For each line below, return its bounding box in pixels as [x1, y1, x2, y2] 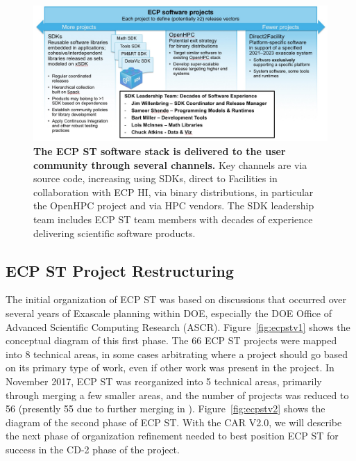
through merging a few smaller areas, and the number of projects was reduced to [6, 387, 349, 402]
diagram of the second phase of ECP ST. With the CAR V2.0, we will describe [6, 414, 342, 429]
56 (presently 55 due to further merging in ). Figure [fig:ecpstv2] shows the [6, 401, 325, 416]
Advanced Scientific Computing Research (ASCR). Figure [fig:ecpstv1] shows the [6, 319, 350, 334]
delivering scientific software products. [33, 225, 196, 240]
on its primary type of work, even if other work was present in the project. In [6, 360, 334, 375]
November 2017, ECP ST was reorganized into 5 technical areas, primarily [6, 373, 322, 388]
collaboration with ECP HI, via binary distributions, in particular [33, 184, 314, 199]
